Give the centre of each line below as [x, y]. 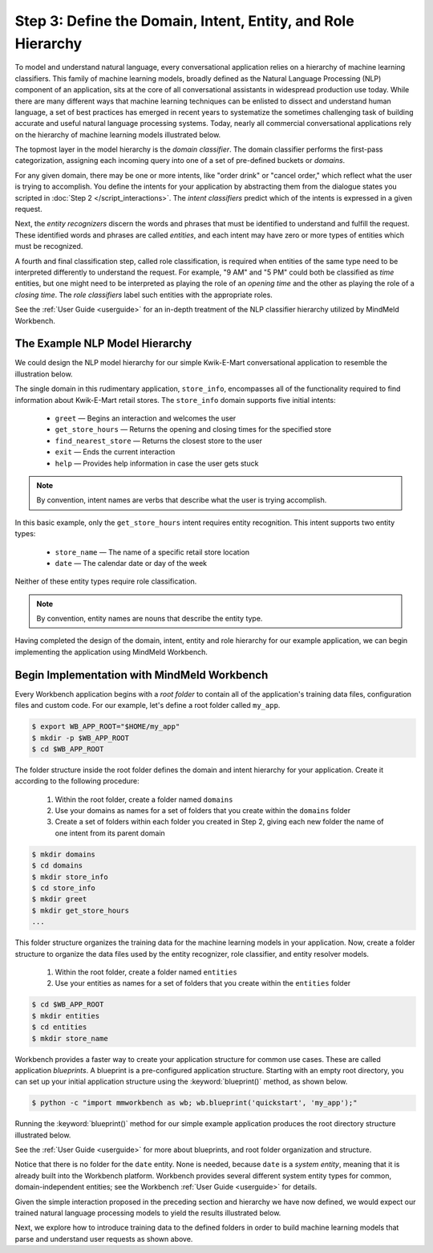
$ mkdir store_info [70, 877]
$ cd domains [57, 866]
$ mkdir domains [64, 854]
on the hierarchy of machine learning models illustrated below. [118, 134]
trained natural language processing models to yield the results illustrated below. [148, 1213]
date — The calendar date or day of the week [131, 563]
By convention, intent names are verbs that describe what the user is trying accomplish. [182, 500]
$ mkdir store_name [70, 1038]
